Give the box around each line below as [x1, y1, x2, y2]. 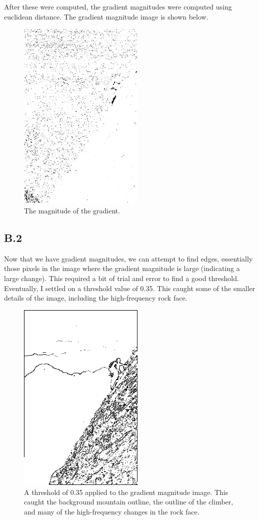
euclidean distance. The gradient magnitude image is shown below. [4, 11, 208, 22]
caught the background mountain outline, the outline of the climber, [24, 496, 233, 507]
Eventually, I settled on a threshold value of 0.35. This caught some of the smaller [4, 283, 255, 293]
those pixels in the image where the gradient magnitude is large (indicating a [4, 263, 240, 274]
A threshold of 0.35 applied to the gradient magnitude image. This [24, 486, 228, 497]
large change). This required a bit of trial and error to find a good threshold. [4, 273, 239, 283]
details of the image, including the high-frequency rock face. [4, 293, 187, 303]
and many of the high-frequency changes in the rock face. [24, 506, 199, 516]
